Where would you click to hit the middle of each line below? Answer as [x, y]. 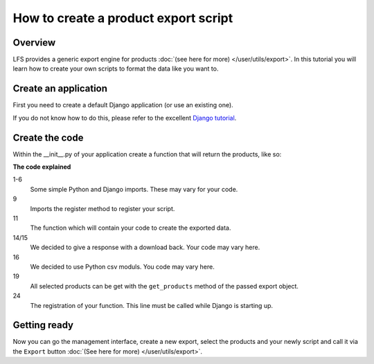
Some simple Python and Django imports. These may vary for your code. [134, 189]
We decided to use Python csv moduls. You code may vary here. [122, 266]
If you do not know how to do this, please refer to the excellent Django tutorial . [125, 118]
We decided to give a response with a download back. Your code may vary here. [145, 247]
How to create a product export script [123, 18]
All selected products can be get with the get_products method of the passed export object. [164, 286]
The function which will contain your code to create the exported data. [131, 228]
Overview [34, 43]
